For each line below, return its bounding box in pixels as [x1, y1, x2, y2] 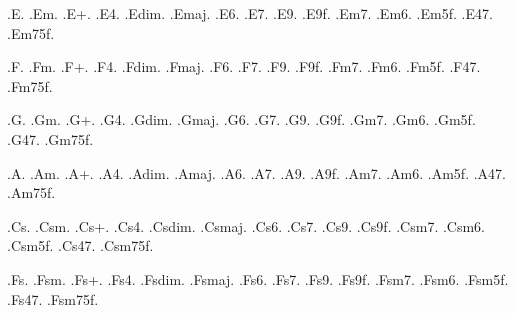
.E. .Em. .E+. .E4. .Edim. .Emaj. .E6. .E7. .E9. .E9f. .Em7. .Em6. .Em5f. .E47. [7, 3, 493, 23]
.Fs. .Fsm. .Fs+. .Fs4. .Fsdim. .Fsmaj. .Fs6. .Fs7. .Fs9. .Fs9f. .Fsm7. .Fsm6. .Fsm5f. [7, 268, 509, 289]
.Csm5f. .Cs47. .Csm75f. [7, 235, 154, 256]
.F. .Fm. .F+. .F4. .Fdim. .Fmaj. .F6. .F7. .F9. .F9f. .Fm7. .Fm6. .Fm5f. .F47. [7, 56, 481, 77]
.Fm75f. [7, 75, 53, 96]
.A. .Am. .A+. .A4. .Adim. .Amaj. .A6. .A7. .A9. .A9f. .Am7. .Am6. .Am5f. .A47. [7, 162, 506, 183]
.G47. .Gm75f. [7, 128, 94, 149]
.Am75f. [7, 182, 56, 203]
